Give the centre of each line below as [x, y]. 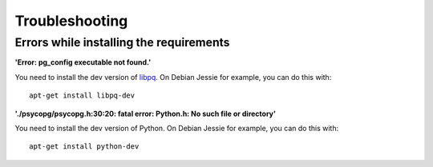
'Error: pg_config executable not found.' [83, 62]
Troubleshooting [71, 21]
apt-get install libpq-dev [82, 95]
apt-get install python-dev [84, 147]
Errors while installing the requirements [122, 42]
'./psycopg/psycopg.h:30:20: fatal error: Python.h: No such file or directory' [146, 113]
